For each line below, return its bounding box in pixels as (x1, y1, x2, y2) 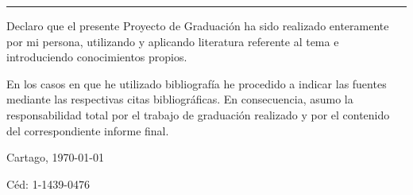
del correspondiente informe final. (6, 122, 169, 138)
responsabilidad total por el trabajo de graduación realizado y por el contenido (6, 106, 390, 123)
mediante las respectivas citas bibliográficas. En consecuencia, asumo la (6, 91, 353, 107)
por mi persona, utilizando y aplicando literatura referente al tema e (6, 33, 339, 49)
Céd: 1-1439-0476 (6, 175, 90, 192)
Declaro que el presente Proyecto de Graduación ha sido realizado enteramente (6, 18, 389, 33)
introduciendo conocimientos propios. (6, 49, 187, 65)
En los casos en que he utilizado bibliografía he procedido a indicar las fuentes (6, 75, 387, 92)
